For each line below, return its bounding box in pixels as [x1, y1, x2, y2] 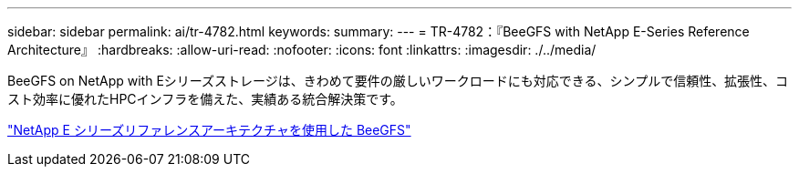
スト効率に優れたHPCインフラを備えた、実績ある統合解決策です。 [7, 91, 403, 107]
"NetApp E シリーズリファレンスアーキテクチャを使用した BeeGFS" [7, 122, 411, 138]
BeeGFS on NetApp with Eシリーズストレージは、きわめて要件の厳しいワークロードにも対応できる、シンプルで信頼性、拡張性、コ [7, 73, 789, 88]
